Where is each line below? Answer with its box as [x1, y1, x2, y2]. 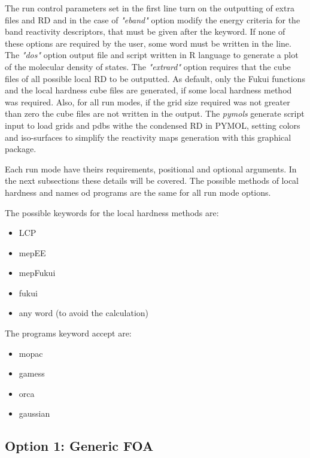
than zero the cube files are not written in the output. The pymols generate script [5, 107, 305, 120]
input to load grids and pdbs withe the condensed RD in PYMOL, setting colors [5, 119, 300, 131]
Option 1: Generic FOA [5, 436, 154, 455]
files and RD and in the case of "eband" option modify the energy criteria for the [5, 13, 300, 26]
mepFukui [19, 266, 56, 279]
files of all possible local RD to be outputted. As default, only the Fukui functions [5, 72, 305, 84]
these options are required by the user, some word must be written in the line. [5, 37, 291, 49]
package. [5, 142, 37, 155]
